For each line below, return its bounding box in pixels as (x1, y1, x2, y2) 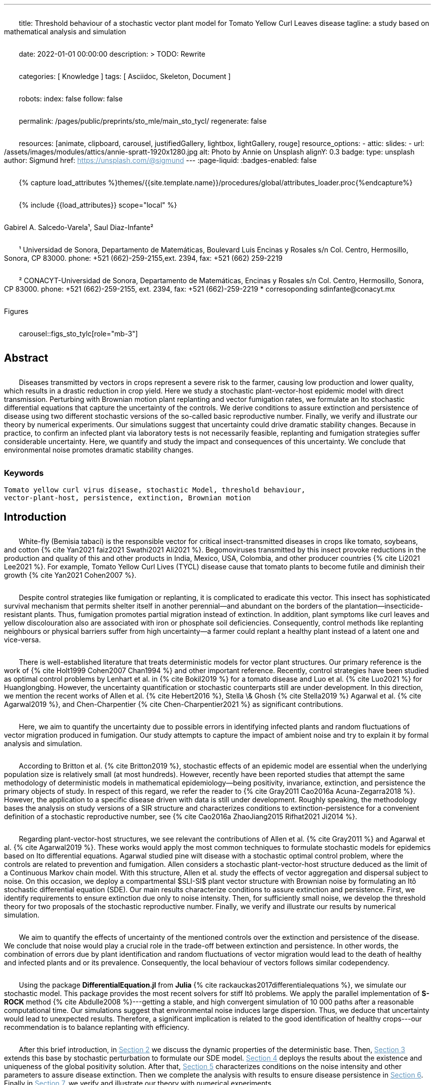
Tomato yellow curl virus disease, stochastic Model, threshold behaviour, (4, 486, 305, 494)
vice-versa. (4, 635, 41, 644)
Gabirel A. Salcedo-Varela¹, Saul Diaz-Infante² (4, 223, 153, 232)
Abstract (4, 352, 48, 364)
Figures (4, 307, 29, 315)
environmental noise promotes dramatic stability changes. (4, 446, 194, 454)
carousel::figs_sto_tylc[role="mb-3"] (19, 329, 138, 338)
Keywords (4, 468, 44, 478)
